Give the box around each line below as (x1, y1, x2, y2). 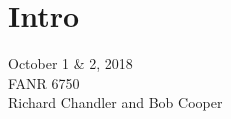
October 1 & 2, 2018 (8, 53, 133, 74)
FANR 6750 (8, 72, 80, 93)
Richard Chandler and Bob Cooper (8, 92, 223, 113)
